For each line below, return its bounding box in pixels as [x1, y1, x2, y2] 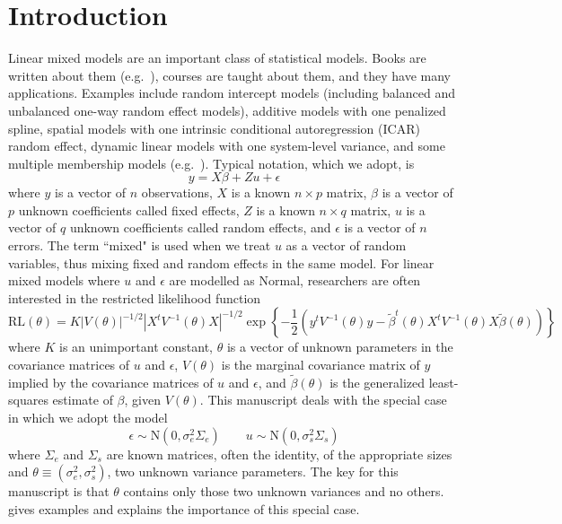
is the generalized [329, 372, 426, 391]
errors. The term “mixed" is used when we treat [8, 236, 271, 255]
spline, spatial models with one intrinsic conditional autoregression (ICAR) [8, 118, 420, 137]
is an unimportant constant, [59, 337, 213, 356]
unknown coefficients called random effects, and [69, 218, 331, 237]
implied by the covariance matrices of [8, 372, 214, 391]
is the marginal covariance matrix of [221, 355, 420, 374]
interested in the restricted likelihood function [8, 288, 261, 307]
